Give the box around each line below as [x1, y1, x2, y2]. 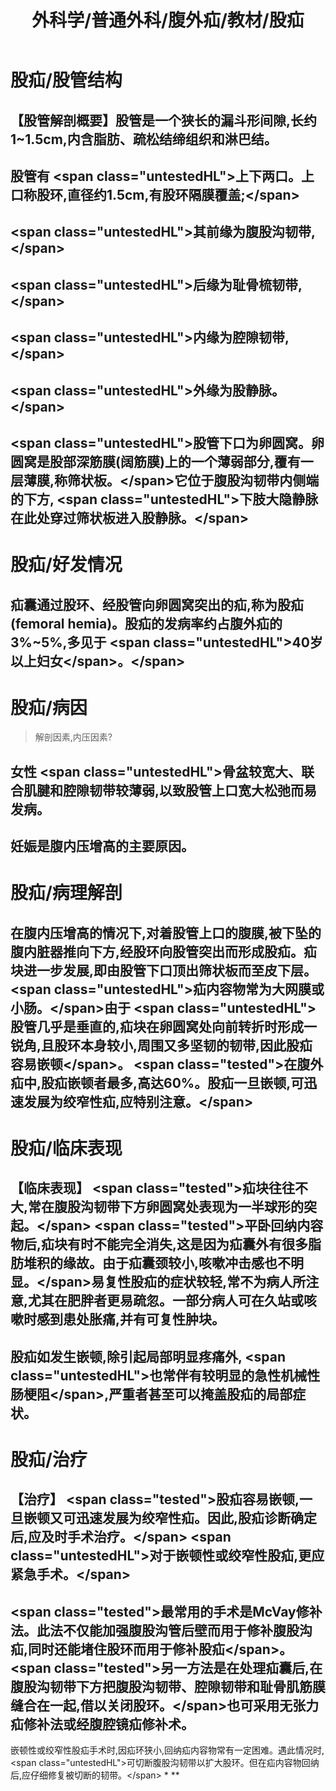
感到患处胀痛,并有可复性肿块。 [36, 1311, 226, 1328]
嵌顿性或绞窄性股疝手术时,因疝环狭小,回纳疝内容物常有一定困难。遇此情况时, [10, 1744, 325, 1756]
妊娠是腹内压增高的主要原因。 [10, 838, 195, 855]
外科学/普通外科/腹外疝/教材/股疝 [31, 9, 305, 32]
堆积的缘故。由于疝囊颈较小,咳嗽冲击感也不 [23, 1255, 292, 1272]
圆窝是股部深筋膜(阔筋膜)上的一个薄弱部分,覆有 [10, 453, 301, 470]
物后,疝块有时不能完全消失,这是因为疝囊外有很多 [10, 1236, 309, 1253]
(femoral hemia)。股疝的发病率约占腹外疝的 [10, 615, 283, 632]
